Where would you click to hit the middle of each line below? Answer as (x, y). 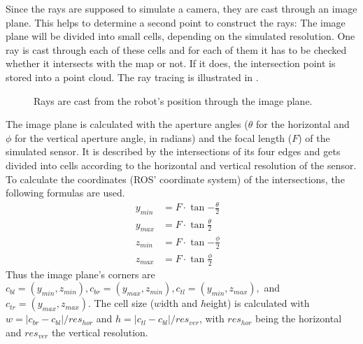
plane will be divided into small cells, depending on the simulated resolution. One (180, 36)
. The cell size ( (121, 303)
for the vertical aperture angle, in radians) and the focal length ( (154, 137)
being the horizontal (299, 318)
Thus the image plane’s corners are (80, 274)
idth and (179, 303)
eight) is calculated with (258, 303)
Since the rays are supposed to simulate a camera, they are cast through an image (181, 8)
